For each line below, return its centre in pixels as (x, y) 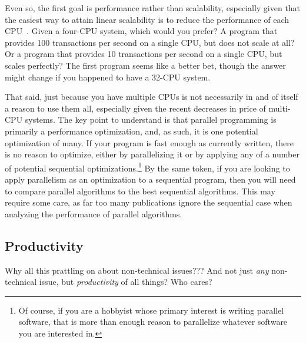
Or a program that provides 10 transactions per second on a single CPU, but (144, 54)
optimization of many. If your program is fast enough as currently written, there (149, 142)
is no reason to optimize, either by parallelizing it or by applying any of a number (152, 154)
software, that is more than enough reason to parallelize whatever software (153, 322)
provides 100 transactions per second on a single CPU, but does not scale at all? (150, 42)
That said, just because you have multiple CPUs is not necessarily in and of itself (152, 97)
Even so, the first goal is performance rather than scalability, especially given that (153, 8)
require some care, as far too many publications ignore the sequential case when (149, 202)
